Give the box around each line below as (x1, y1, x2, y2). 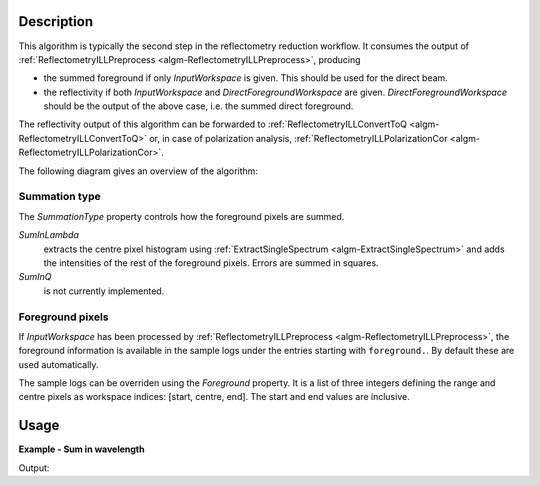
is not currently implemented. (43, 285, 165, 297)
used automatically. (18, 358, 99, 370)
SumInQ (18, 271, 52, 283)
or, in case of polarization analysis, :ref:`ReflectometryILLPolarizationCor (148, 132, 448, 144)
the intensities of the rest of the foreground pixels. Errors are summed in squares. (43, 256, 379, 269)
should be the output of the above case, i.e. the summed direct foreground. (43, 100, 354, 112)
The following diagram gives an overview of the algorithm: (18, 165, 259, 177)
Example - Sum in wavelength (18, 443, 145, 455)
